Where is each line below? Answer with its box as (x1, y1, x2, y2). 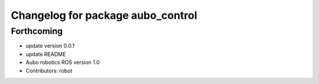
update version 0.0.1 (25, 42, 75, 49)
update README (25, 51, 66, 58)
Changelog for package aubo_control (11, 9, 197, 22)
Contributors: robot (25, 67, 73, 74)
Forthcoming (11, 26, 63, 36)
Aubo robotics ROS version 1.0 (25, 59, 100, 66)
